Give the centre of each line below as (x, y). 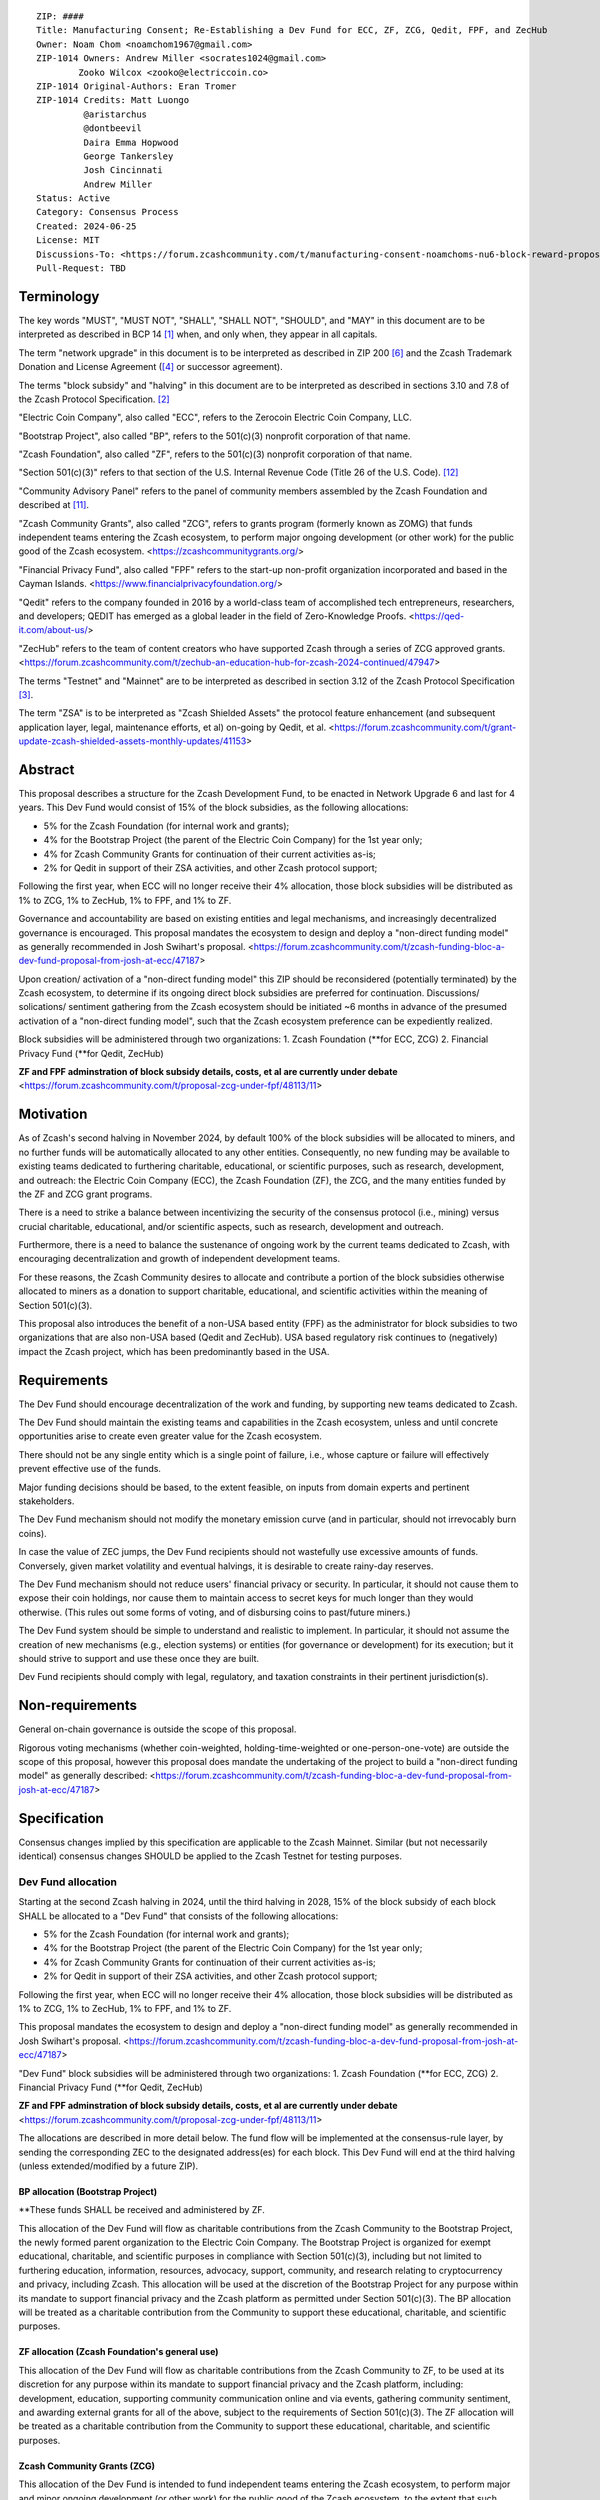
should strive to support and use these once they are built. (139, 1658)
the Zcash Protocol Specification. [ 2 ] (94, 399)
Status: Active (73, 198)
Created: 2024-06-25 (86, 226)
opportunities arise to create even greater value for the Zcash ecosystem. (170, 1436)
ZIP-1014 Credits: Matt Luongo (113, 100)
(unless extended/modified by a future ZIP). (108, 2166)
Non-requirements (77, 1705)
